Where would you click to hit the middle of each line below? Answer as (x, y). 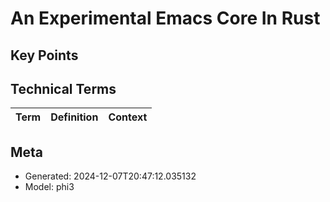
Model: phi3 (49, 187)
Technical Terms (63, 88)
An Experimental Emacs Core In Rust (165, 18)
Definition (74, 117)
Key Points (44, 55)
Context (128, 117)
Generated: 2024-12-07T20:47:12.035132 (110, 176)
